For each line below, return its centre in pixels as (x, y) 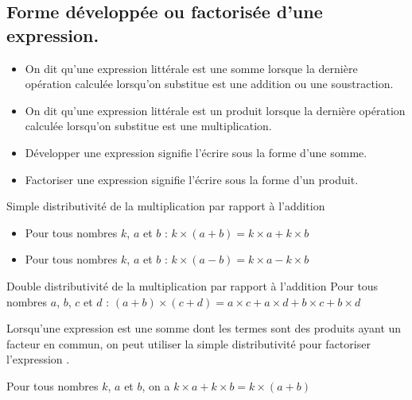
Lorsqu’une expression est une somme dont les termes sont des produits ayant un (204, 328)
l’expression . (38, 359)
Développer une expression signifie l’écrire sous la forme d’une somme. (196, 152)
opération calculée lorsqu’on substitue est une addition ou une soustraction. (209, 84)
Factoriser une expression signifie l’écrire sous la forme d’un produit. (192, 179)
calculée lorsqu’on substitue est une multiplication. (148, 126)
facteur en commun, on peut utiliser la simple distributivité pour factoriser (189, 343)
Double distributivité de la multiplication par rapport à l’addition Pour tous (192, 285)
